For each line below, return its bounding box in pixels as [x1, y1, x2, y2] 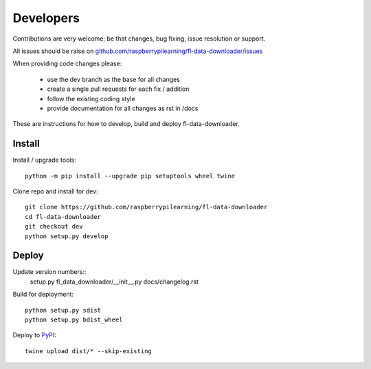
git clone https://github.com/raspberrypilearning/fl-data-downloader [25, 203, 268, 211]
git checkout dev [25, 222, 83, 231]
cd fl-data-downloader [25, 213, 102, 220]
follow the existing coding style [47, 94, 135, 103]
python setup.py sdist [25, 306, 102, 314]
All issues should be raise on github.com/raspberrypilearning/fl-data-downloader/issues [12, 47, 263, 55]
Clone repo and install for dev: [12, 187, 99, 196]
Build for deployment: [12, 290, 74, 299]
